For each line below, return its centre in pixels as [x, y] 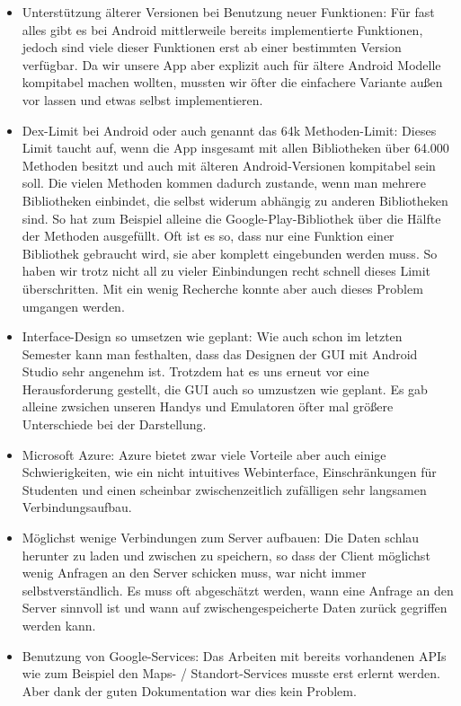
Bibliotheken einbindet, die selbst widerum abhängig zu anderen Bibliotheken [235, 200]
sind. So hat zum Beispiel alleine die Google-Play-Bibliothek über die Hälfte [231, 218]
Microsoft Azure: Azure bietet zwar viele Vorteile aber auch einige [204, 454]
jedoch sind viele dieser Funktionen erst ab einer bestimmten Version [212, 47]
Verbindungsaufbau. [77, 507]
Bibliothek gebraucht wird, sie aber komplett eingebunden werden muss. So [230, 253]
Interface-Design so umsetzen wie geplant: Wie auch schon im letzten [212, 336]
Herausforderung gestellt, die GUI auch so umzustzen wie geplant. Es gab [225, 388]
